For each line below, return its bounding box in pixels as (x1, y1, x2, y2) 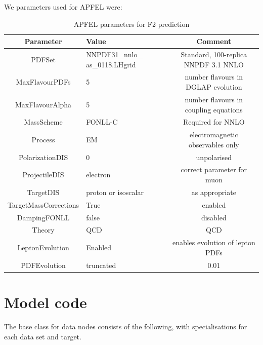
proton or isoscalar (86, 186, 144, 197)
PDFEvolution (21, 259, 66, 270)
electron (86, 169, 111, 180)
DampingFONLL (17, 212, 70, 222)
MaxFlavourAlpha (15, 99, 72, 109)
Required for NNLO (183, 117, 245, 127)
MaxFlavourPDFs (16, 76, 71, 87)
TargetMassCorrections (8, 199, 79, 210)
